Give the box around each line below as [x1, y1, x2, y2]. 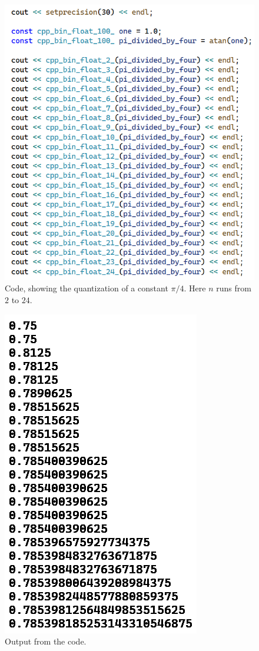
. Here [184, 282, 206, 294]
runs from [216, 282, 251, 294]
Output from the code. [5, 635, 87, 647]
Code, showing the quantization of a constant [5, 282, 168, 294]
